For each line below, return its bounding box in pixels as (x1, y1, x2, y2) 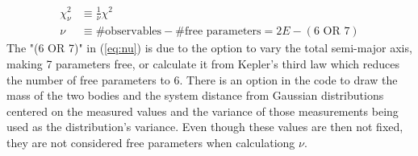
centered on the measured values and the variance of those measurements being (6, 102, 399, 119)
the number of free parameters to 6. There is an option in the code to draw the (6, 71, 398, 88)
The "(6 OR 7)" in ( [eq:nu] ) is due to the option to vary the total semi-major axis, (6, 39, 412, 56)
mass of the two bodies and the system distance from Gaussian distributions (6, 87, 384, 104)
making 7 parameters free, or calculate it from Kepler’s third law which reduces (6, 55, 400, 72)
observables (105, 26, 162, 38)
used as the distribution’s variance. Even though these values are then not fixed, (6, 118, 403, 135)
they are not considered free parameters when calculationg (6, 133, 295, 150)
